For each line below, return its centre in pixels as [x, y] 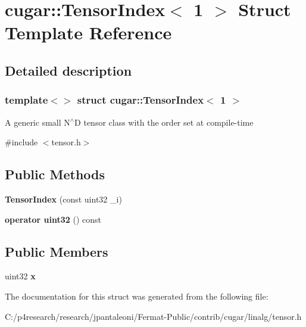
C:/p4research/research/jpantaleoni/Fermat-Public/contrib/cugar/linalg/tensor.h [153, 316]
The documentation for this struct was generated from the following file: [137, 296]
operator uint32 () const [53, 219]
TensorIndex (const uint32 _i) [63, 199]
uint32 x [20, 276]
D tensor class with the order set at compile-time [164, 122]
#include [21, 142]
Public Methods [55, 174]
